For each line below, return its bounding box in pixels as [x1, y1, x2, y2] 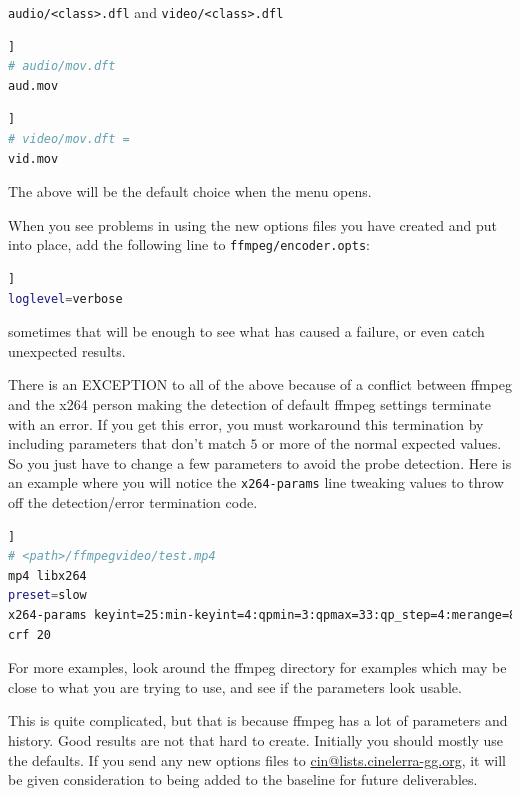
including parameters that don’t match [8, 433, 246, 454]
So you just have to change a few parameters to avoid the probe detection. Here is [8, 452, 512, 473]
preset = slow [8, 588, 87, 603]
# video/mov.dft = [8, 132, 130, 147]
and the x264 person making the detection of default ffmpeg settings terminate [8, 394, 491, 415]
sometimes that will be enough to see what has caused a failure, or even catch [8, 321, 485, 342]
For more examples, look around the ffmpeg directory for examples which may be [8, 657, 507, 678]
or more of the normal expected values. [262, 433, 502, 454]
